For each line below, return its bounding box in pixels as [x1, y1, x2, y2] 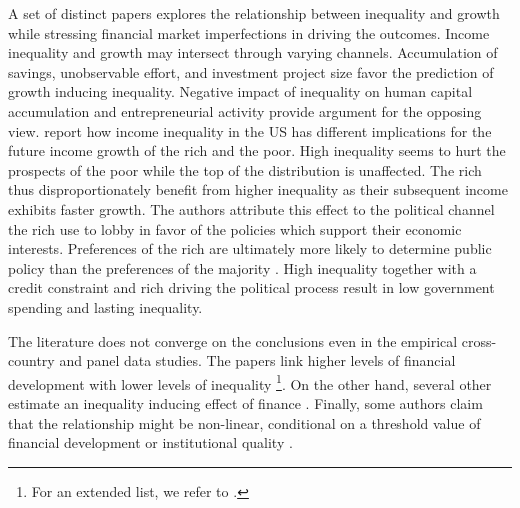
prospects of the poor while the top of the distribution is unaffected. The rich [8, 159, 482, 180]
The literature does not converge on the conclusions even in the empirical [8, 330, 458, 351]
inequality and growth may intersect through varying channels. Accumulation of [8, 42, 498, 63]
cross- [461, 330, 497, 351]
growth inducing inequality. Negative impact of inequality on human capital [8, 81, 473, 102]
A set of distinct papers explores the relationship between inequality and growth [8, 3, 500, 23]
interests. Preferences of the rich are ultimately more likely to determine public [8, 238, 492, 259]
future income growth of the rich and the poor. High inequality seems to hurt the [8, 140, 506, 161]
